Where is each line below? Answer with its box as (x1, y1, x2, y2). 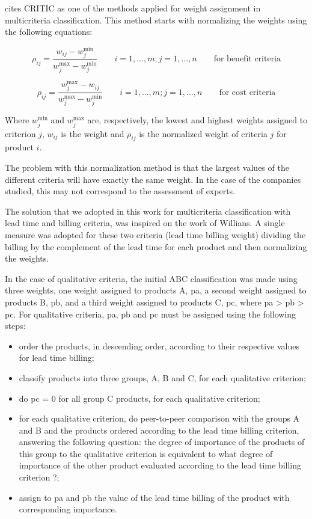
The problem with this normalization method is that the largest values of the (5, 161, 289, 174)
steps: (5, 319, 26, 332)
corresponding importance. (19, 503, 117, 515)
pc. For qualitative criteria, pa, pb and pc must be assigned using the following (5, 307, 296, 320)
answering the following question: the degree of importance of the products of (19, 435, 305, 448)
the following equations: (5, 25, 93, 38)
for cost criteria (219, 88, 276, 97)
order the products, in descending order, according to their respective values (19, 339, 299, 352)
